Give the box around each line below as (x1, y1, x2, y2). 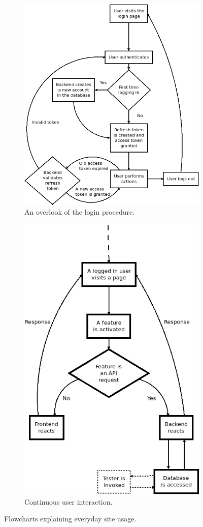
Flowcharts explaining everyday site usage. (4, 513, 137, 524)
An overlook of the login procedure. (24, 207, 135, 217)
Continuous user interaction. (24, 496, 113, 507)
